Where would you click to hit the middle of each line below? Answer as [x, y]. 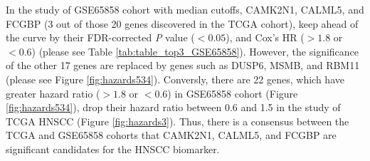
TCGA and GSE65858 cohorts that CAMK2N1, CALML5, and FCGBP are [171, 135]
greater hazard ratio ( [53, 93]
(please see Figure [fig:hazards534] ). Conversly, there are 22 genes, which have [175, 79]
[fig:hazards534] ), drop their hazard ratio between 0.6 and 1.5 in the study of [173, 107]
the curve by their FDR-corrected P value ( [100, 37]
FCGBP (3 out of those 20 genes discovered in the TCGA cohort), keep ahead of [182, 23]
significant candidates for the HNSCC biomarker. [113, 149]
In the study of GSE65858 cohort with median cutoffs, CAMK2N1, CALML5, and [185, 9]
